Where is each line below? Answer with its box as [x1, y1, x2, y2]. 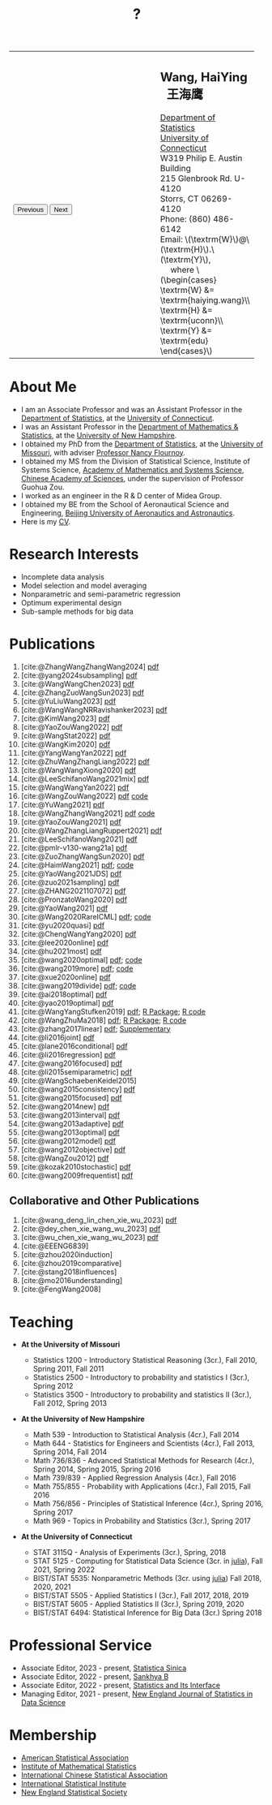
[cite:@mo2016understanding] [20, 1276, 123, 1286]
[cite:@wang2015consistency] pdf [20, 1084, 136, 1094]
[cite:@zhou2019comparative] [20, 1259, 122, 1269]
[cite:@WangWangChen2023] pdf [20, 678, 134, 688]
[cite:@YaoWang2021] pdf [20, 902, 108, 913]
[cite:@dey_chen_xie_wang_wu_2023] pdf [20, 1224, 161, 1234]
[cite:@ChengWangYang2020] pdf [20, 928, 137, 938]
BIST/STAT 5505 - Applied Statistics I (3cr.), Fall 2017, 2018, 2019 [32, 1591, 249, 1600]
